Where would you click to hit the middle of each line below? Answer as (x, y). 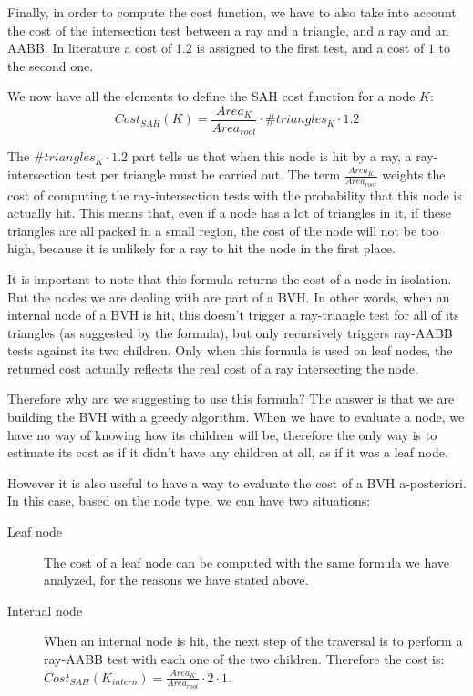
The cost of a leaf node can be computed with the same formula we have (247, 562)
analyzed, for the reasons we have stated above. (176, 580)
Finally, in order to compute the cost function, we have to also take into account (232, 12)
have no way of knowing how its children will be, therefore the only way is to (222, 434)
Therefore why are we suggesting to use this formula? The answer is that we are (231, 399)
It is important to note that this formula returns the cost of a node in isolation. (230, 278)
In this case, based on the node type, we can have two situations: (189, 501)
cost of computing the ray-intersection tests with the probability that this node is (235, 194)
